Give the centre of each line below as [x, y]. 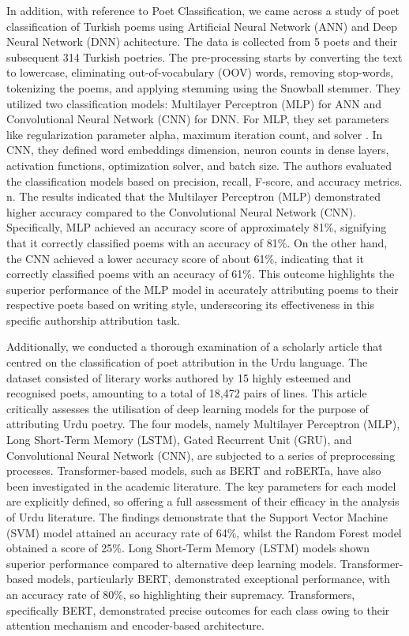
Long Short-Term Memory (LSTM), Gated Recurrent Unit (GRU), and [179, 440]
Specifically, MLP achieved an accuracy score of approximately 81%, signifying [197, 227]
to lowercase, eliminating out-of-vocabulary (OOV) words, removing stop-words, [200, 72]
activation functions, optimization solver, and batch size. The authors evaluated [199, 165]
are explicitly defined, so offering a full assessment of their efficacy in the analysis [203, 501]
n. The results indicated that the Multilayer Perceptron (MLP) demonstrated [193, 196]
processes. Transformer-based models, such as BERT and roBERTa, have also [194, 470]
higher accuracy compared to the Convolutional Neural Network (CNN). [182, 211]
